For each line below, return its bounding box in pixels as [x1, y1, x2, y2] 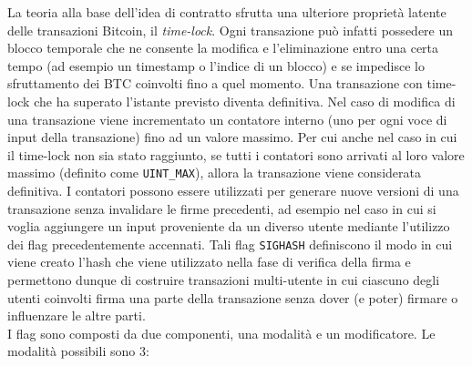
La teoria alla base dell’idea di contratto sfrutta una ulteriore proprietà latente [7, 3, 446, 21]
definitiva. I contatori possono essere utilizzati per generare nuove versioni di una [7, 181, 459, 199]
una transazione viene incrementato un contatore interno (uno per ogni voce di [7, 109, 447, 128]
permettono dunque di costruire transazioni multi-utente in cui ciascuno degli [7, 270, 440, 290]
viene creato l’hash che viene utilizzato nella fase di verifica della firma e [7, 252, 411, 271]
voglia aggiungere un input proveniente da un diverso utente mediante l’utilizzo [7, 217, 450, 236]
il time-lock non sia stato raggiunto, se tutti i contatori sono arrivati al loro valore [7, 145, 465, 164]
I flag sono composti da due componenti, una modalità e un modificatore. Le [7, 323, 436, 342]
